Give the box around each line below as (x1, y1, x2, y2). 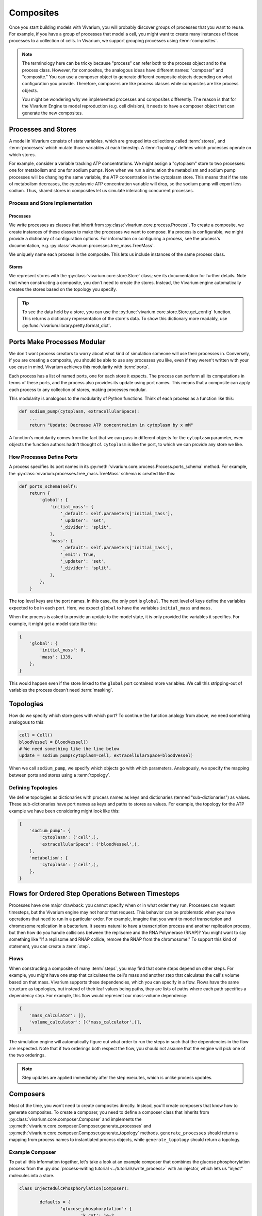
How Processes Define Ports (9, 453, 78, 460)
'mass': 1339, (39, 654, 73, 660)
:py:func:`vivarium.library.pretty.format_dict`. (22, 322, 112, 328)
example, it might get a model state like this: (9, 621, 97, 626)
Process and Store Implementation (9, 200, 92, 207)
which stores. (9, 151, 36, 158)
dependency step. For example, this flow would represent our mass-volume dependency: (9, 993, 188, 999)
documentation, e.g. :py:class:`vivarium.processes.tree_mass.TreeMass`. (9, 242, 155, 248)
